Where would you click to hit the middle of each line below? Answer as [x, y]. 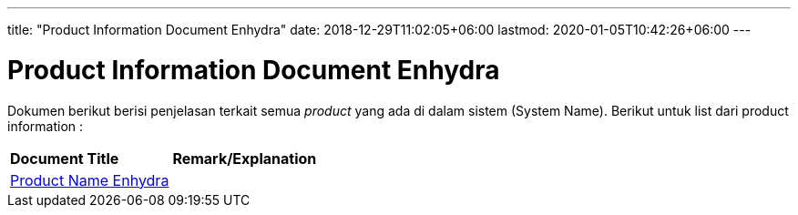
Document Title [65, 158]
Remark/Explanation [245, 158]
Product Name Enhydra [90, 180]
